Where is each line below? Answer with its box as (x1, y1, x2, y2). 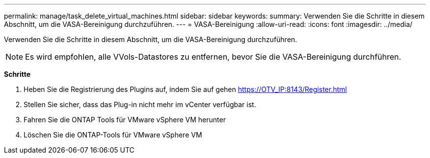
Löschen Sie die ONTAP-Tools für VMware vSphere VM (24, 131, 202, 139)
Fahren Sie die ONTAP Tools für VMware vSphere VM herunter (24, 115, 226, 124)
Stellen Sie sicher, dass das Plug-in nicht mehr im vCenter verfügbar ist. (24, 100, 256, 109)
